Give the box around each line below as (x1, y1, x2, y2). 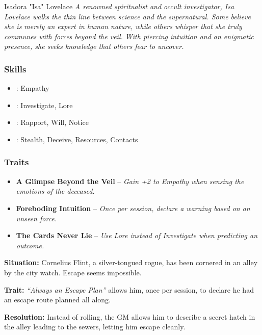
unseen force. (16, 213, 57, 223)
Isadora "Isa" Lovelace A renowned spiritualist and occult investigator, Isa (4, 1, 234, 11)
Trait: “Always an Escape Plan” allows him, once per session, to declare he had (4, 284, 254, 295)
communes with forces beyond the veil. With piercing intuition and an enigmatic (4, 31, 254, 41)
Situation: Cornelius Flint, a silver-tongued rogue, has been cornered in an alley (4, 257, 258, 268)
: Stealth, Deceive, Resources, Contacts (16, 134, 138, 144)
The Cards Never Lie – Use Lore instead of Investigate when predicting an (16, 230, 258, 241)
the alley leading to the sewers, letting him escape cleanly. (4, 321, 186, 332)
